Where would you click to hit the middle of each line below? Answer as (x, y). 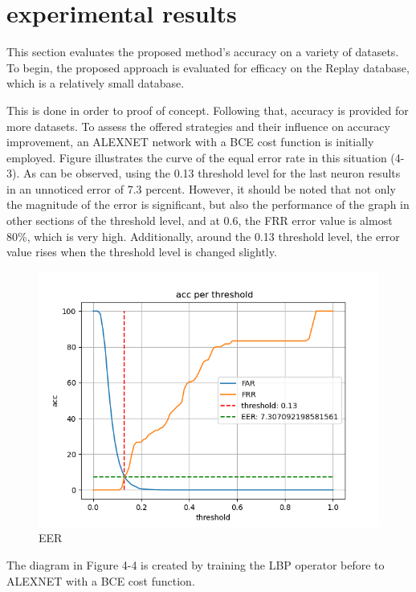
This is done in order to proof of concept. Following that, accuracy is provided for (208, 110)
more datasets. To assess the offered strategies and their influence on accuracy (198, 126)
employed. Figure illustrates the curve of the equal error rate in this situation (197, 157)
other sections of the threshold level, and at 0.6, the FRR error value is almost (200, 220)
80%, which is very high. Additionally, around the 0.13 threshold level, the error (203, 236)
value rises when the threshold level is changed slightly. (142, 252)
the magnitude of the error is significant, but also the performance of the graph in (208, 204)
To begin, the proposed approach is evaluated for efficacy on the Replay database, (208, 67)
